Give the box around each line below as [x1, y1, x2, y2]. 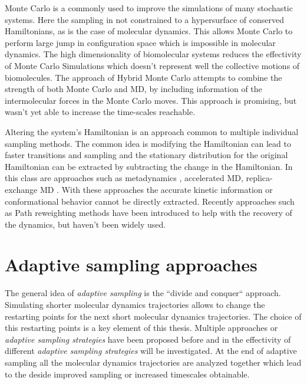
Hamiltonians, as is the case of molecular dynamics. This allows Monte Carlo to [5, 25, 293, 37]
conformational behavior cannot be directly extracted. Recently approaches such [5, 195, 295, 207]
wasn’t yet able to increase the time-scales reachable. [5, 106, 196, 118]
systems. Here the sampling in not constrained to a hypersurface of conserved [5, 13, 284, 25]
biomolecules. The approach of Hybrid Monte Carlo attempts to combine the [5, 71, 282, 83]
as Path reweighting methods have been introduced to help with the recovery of [5, 206, 292, 219]
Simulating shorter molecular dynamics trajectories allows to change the [5, 298, 265, 310]
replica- [246, 172, 273, 184]
